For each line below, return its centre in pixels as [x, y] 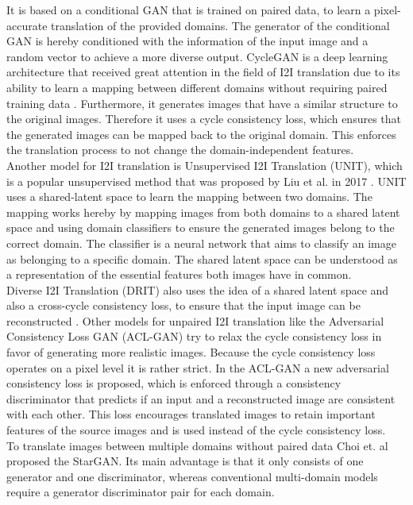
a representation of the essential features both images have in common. [179, 274]
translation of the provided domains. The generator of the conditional [220, 25]
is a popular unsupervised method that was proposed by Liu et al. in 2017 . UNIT [206, 181]
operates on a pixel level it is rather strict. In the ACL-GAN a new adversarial [198, 367]
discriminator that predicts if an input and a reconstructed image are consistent [201, 398]
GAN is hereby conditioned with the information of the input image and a [187, 41]
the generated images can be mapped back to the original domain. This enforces [201, 134]
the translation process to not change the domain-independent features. [180, 150]
